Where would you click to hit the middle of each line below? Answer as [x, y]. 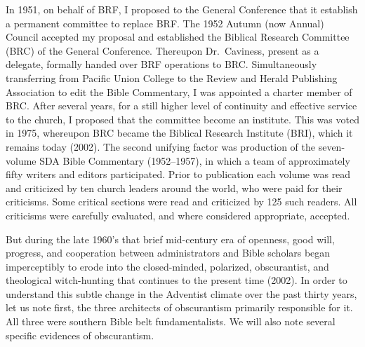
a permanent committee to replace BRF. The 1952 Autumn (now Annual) [165, 23]
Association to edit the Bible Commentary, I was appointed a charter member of [179, 91]
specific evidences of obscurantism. [80, 335]
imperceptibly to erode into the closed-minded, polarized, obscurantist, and [167, 266]
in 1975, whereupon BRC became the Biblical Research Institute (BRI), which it [179, 133]
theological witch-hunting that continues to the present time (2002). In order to [177, 280]
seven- [332, 146]
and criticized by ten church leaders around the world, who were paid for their [174, 188]
